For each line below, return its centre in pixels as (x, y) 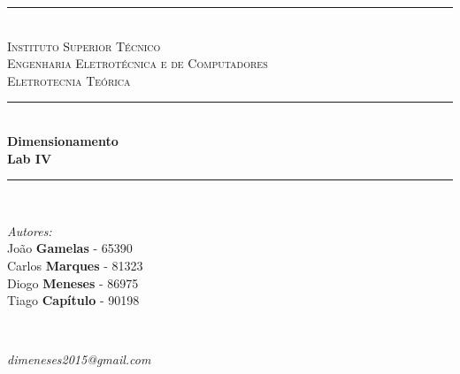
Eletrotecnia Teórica (69, 80)
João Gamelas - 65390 (70, 248)
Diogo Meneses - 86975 (73, 282)
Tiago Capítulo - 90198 (73, 300)
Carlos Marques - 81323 (75, 265)
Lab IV (30, 158)
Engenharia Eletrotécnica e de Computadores (138, 63)
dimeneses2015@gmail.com (79, 359)
